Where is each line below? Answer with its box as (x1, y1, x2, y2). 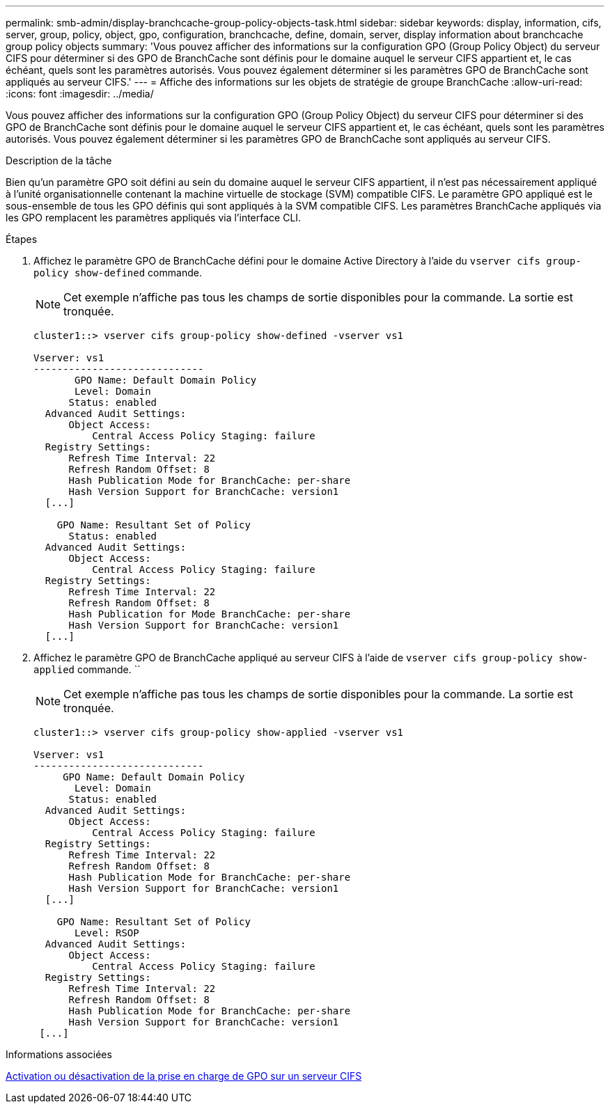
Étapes (6, 233, 38, 245)
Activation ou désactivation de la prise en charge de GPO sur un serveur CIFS (6, 1070, 362, 1082)
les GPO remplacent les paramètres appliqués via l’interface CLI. (6, 212, 302, 223)
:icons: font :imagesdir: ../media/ (6, 88, 154, 100)
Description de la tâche (6, 155, 112, 166)
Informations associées (6, 1048, 112, 1060)
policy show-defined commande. (33, 267, 202, 278)
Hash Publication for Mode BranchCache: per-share (68, 608, 351, 620)
